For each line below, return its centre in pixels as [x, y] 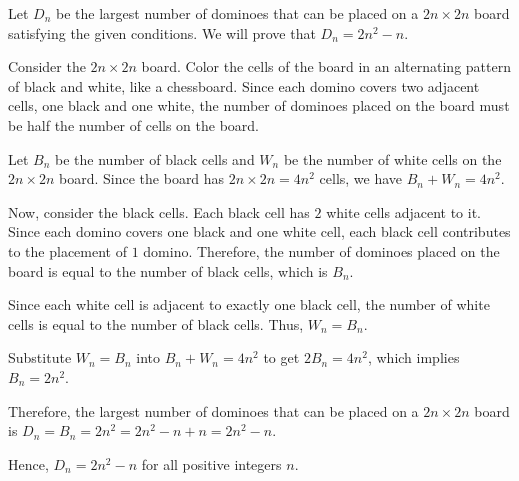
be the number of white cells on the [392, 158]
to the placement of [67, 250]
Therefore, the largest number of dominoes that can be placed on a [213, 410]
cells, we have [361, 178]
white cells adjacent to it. [403, 211]
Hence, [28, 463]
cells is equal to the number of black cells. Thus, [156, 323]
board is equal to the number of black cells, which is [168, 270]
